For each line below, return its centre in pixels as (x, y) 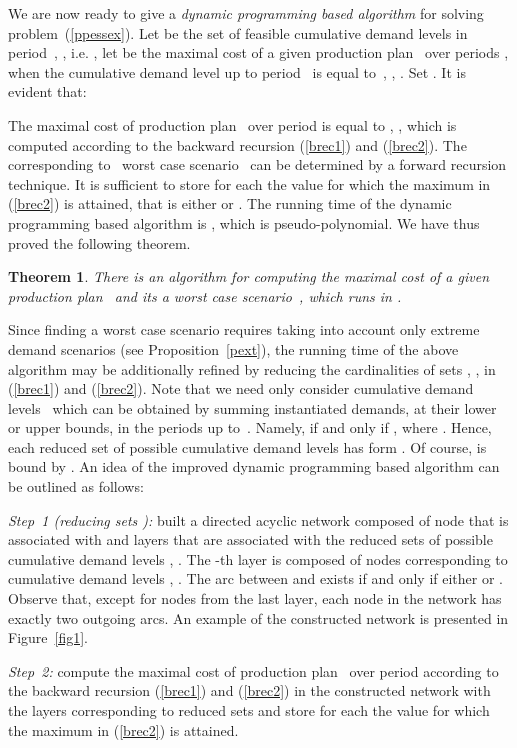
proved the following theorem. (99, 242)
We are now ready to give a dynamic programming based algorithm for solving (246, 13)
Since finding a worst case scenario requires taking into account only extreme (244, 329)
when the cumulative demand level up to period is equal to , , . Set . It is (237, 71)
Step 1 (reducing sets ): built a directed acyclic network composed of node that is (258, 519)
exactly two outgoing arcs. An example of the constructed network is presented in (258, 617)
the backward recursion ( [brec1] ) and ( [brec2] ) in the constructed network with (249, 690)
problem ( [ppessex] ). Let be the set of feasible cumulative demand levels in (238, 32)
